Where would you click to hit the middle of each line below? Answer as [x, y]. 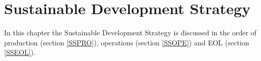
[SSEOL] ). [20, 52]
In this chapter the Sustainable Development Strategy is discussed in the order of [130, 33]
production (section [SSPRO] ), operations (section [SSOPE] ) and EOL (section [127, 42]
